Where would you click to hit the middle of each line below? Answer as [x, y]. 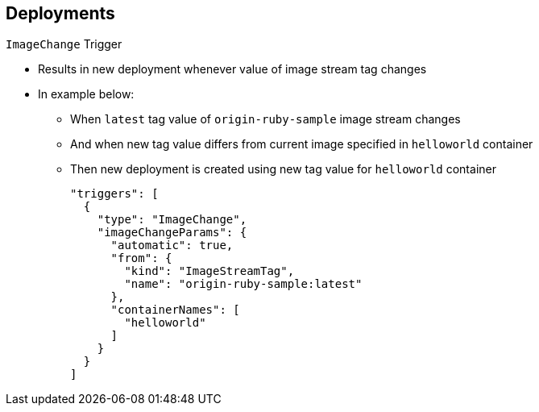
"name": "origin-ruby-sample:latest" [243, 284]
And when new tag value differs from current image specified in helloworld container [302, 144]
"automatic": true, [172, 246]
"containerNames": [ [175, 310]
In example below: [86, 94]
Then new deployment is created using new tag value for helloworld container [283, 169]
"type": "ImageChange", [172, 220]
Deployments [60, 13]
